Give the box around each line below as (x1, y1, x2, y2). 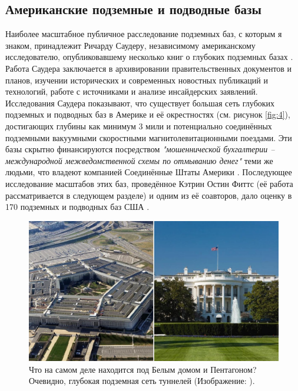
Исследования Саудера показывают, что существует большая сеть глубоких (5, 96, 275, 109)
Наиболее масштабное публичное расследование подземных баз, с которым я (5, 28, 282, 40)
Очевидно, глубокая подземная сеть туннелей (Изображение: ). (29, 375, 255, 387)
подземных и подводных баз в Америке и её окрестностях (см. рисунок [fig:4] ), (5, 108, 290, 121)
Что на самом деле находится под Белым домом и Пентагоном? (29, 363, 257, 375)
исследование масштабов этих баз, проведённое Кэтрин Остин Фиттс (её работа (5, 177, 293, 189)
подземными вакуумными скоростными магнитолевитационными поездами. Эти (5, 131, 292, 143)
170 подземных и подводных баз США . (5, 200, 150, 213)
